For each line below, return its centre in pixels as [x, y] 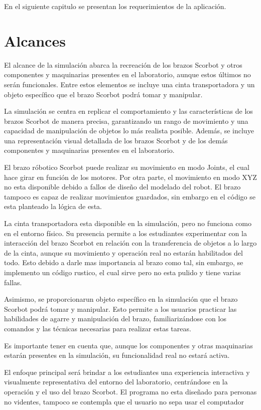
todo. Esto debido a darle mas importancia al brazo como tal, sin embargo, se [124, 262]
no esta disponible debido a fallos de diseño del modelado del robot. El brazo [122, 187]
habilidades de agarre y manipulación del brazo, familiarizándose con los [115, 319]
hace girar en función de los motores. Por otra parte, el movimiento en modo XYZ [130, 177]
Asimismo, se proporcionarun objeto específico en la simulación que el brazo [121, 299]
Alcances [35, 40]
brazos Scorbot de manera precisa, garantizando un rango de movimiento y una [126, 121]
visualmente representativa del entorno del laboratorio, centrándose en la [116, 382]
